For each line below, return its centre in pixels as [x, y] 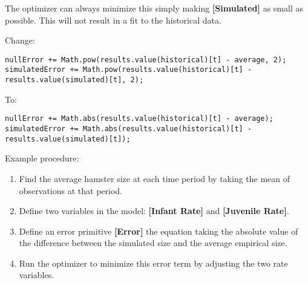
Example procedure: [42, 158]
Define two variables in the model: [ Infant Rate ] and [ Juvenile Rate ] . [154, 211]
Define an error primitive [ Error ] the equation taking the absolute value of [159, 231]
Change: [20, 40]
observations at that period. [70, 190]
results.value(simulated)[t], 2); [74, 80]
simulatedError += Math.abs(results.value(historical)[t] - [129, 129]
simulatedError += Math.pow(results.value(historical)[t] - [129, 70]
